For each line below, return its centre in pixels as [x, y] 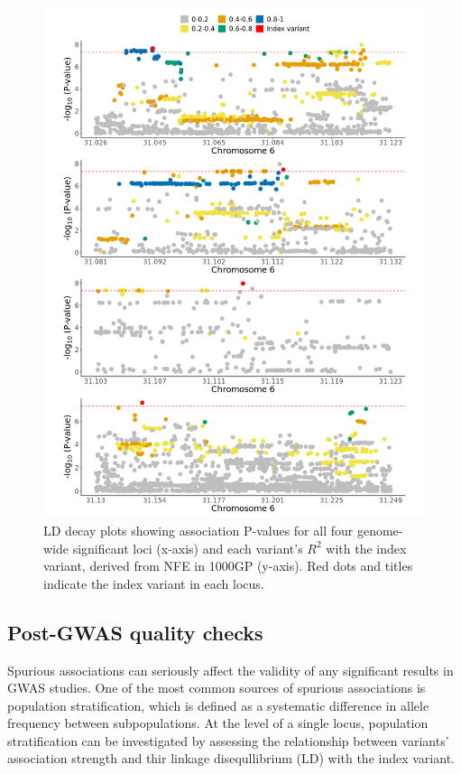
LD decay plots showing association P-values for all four [198, 530]
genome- [380, 530]
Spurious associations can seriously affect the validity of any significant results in [230, 670]
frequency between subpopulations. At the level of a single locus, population [218, 723]
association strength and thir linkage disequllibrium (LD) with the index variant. [231, 758]
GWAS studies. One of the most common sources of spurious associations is [217, 688]
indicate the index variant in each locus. [154, 583]
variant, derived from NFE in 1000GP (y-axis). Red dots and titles [228, 566]
